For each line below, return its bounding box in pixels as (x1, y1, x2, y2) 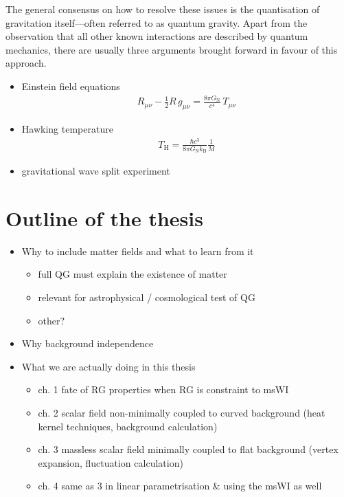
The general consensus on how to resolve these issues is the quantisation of (5, 2, 320, 16)
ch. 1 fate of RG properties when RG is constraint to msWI (38, 382, 289, 397)
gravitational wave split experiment (21, 164, 170, 178)
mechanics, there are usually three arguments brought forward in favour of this (5, 42, 338, 56)
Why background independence (21, 336, 154, 351)
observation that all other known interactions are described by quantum (5, 29, 308, 43)
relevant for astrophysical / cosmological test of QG (38, 289, 255, 304)
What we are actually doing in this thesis (21, 359, 196, 373)
